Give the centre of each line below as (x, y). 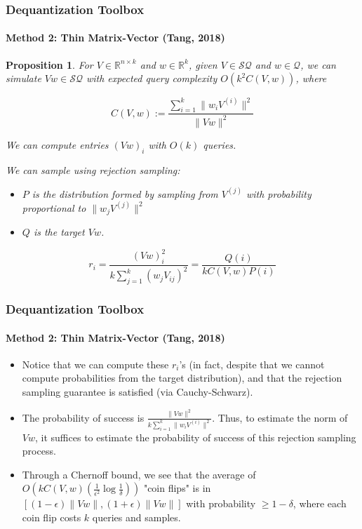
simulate (24, 78)
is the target (59, 232)
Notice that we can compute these (95, 364)
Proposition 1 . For (49, 64)
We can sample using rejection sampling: (93, 169)
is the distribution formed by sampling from (125, 193)
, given (203, 64)
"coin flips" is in (177, 488)
